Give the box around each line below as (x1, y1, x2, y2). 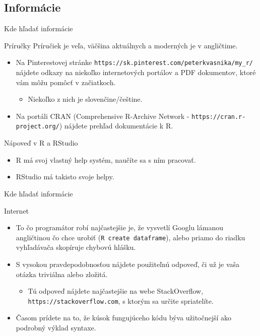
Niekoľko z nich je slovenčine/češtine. (28, 94, 143, 104)
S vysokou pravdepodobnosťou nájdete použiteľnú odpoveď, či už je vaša (16, 258, 240, 269)
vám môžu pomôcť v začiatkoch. (16, 77, 116, 87)
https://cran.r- (191, 113, 246, 120)
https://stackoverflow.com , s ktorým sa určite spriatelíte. (28, 295, 214, 306)
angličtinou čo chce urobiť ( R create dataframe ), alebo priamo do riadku (16, 232, 245, 242)
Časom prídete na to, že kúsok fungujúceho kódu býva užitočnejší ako (16, 312, 232, 323)
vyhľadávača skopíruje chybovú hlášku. (16, 242, 136, 252)
